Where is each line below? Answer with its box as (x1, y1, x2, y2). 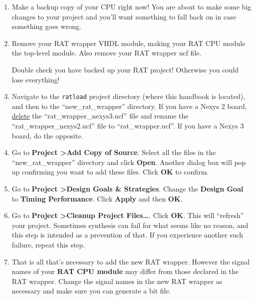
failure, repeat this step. (11, 239, 85, 249)
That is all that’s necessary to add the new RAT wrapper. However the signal (11, 256, 250, 266)
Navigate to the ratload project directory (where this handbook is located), (11, 91, 246, 101)
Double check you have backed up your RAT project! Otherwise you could (11, 64, 239, 74)
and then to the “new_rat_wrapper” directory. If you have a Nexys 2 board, (11, 100, 247, 111)
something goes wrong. (11, 21, 81, 31)
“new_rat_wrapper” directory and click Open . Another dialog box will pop (11, 156, 246, 167)
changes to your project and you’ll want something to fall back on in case (11, 11, 236, 21)
